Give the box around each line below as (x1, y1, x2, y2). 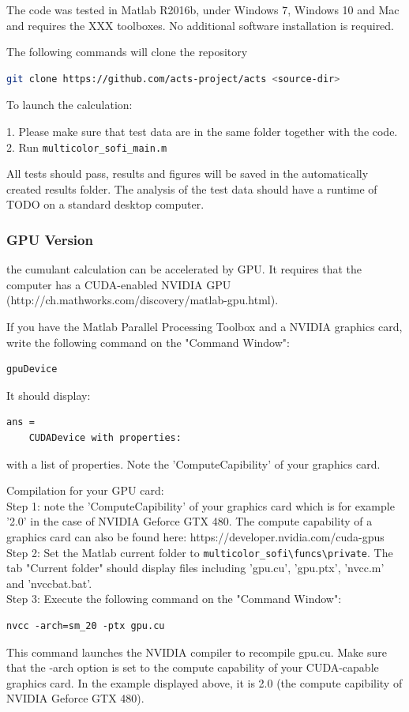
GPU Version (6, 229, 93, 249)
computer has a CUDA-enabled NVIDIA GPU (6, 276, 231, 292)
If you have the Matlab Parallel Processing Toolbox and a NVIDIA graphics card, (6, 318, 403, 334)
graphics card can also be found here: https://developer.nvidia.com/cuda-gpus (6, 528, 385, 544)
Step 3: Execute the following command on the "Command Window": (6, 590, 342, 607)
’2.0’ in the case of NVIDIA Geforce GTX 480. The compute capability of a (6, 513, 373, 529)
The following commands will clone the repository (6, 43, 248, 60)
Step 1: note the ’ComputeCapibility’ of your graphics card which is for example (6, 497, 395, 514)
